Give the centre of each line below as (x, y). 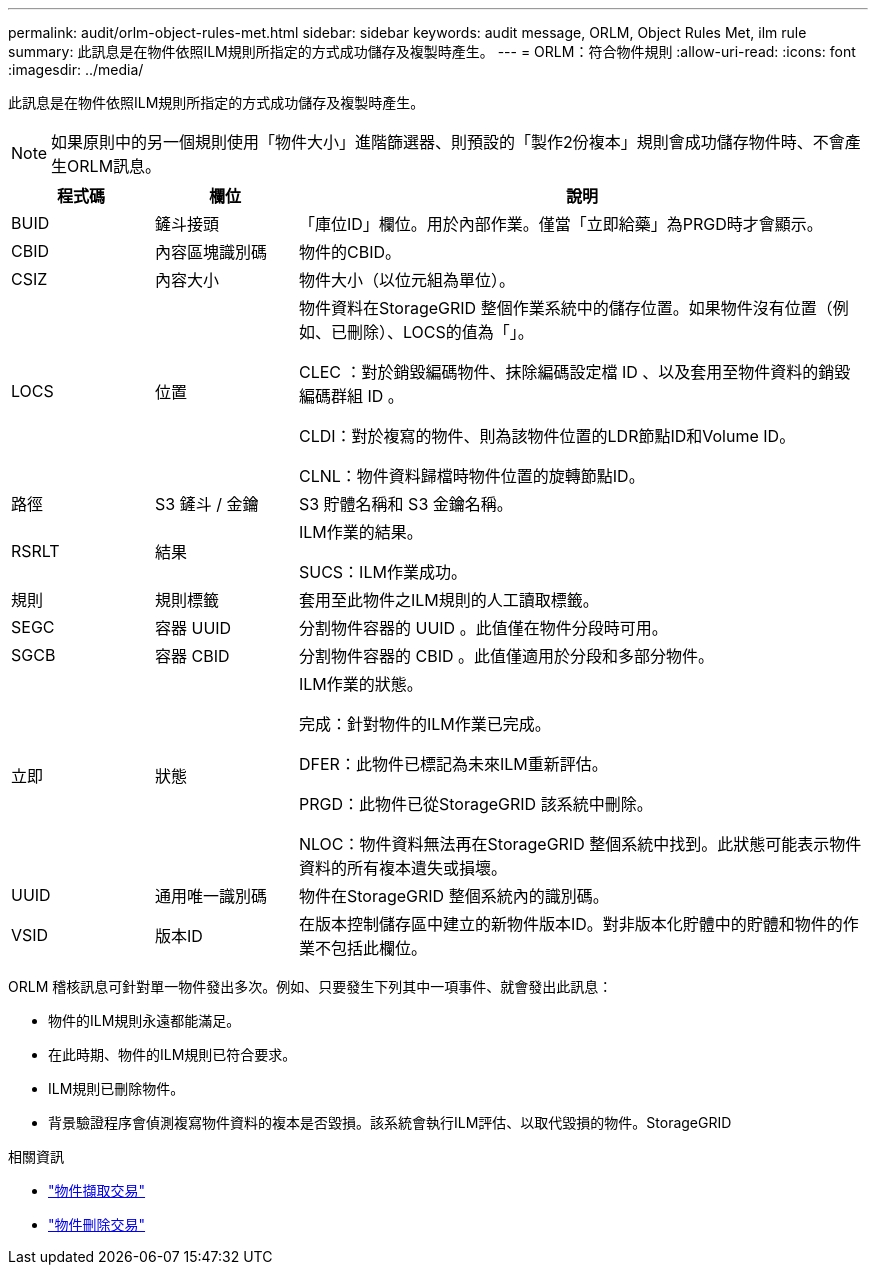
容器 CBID (192, 656)
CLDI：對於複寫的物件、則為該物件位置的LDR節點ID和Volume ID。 (547, 436)
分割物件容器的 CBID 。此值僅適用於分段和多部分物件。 (506, 656)
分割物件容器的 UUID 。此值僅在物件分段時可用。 (483, 628)
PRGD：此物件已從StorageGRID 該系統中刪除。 (475, 804)
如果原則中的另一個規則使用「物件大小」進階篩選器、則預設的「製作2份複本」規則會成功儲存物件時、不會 (448, 142)
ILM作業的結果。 (360, 532)
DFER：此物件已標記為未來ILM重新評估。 (453, 764)
